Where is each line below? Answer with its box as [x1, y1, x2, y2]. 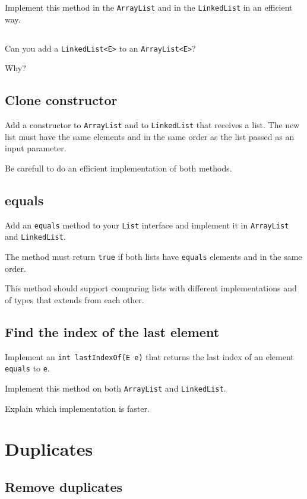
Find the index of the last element [5, 322, 220, 341]
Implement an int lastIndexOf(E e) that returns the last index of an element [5, 350, 294, 363]
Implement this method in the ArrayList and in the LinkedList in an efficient [5, 1, 293, 13]
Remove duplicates [5, 478, 123, 496]
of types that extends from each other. [5, 293, 144, 306]
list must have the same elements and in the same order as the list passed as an [5, 130, 295, 142]
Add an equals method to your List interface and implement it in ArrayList [5, 218, 289, 231]
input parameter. [5, 142, 67, 154]
